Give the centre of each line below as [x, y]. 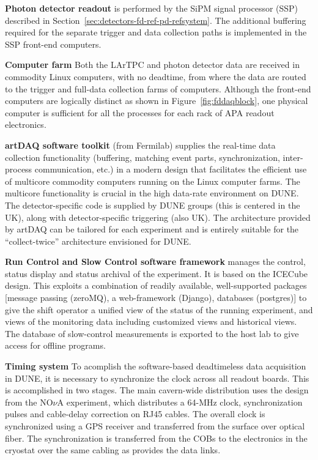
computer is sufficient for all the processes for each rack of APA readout [140, 112]
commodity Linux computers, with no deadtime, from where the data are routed [156, 76]
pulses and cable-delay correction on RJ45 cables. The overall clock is [135, 414]
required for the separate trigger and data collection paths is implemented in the [156, 32]
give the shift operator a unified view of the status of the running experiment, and [159, 309]
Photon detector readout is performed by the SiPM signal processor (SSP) [152, 8]
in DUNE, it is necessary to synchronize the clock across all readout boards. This [157, 378]
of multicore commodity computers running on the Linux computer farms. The [153, 181]
